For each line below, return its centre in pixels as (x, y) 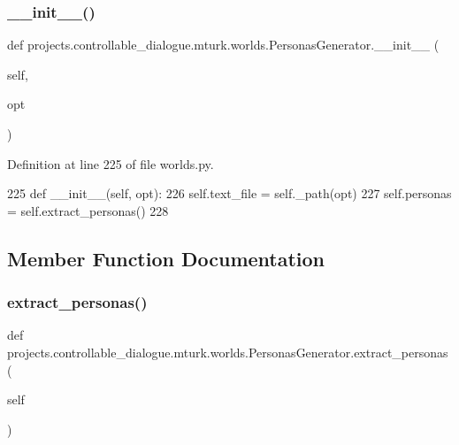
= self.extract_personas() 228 (88, 210)
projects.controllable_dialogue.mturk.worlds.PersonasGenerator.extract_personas (228, 352)
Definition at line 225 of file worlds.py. (111, 163)
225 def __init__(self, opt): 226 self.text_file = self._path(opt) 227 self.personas (229, 193)
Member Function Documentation (166, 258)
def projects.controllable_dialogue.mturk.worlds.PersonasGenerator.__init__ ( (223, 45)
